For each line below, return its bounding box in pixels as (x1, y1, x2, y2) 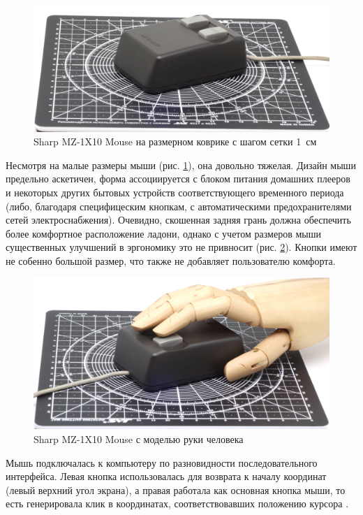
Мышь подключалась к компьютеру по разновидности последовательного (6, 455, 318, 470)
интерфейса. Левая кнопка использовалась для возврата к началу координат (6, 469, 327, 484)
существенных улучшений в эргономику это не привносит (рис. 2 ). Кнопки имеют (6, 240, 357, 254)
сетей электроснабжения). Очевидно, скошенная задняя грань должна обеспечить (6, 212, 351, 227)
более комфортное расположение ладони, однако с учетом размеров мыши (6, 226, 321, 240)
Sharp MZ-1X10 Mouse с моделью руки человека (34, 432, 244, 447)
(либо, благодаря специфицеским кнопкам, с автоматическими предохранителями (6, 198, 352, 213)
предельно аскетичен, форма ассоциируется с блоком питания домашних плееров (6, 171, 350, 186)
